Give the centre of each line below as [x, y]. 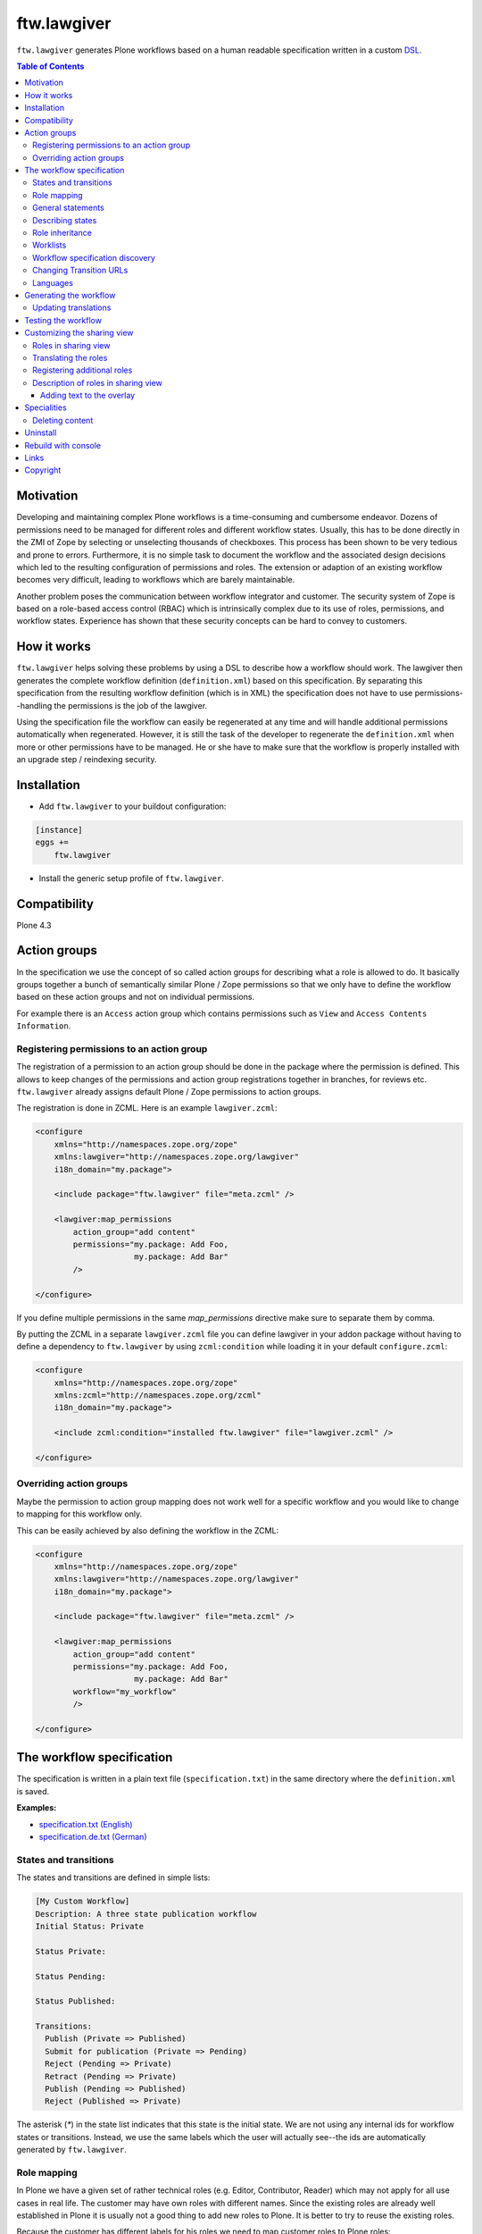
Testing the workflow [63, 320]
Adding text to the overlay [88, 395]
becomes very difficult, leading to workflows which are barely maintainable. [156, 580]
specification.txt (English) [86, 1824]
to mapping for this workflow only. [79, 1514]
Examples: [37, 1808]
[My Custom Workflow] [83, 1902]
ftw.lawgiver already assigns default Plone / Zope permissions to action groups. [169, 1092]
